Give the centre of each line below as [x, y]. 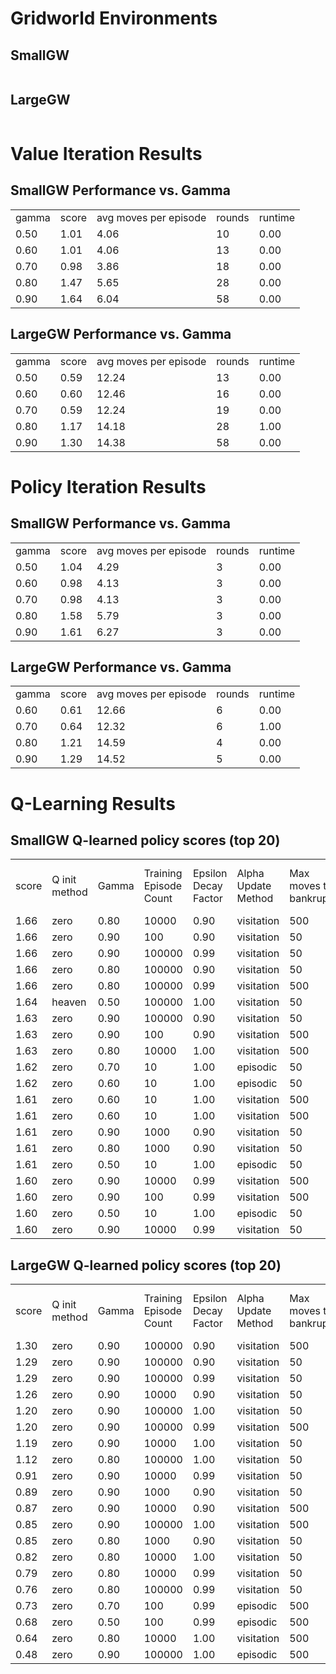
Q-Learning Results [93, 803]
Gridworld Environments [114, 18]
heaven [69, 1002]
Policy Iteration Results [108, 486]
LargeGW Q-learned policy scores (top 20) [146, 1265]
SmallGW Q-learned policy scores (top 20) [145, 840]
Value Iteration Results [106, 154]
